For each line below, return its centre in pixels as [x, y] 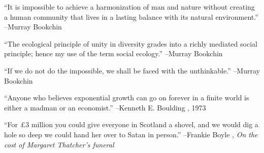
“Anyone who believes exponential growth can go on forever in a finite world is [127, 98]
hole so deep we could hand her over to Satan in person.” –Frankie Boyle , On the [131, 134]
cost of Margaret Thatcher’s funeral [59, 144]
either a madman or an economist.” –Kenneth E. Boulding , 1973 [105, 107]
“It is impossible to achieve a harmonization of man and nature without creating [129, 7]
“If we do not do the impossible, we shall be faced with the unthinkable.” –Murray [132, 70]
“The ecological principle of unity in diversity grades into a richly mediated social [131, 43]
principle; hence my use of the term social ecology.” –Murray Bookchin [113, 53]
